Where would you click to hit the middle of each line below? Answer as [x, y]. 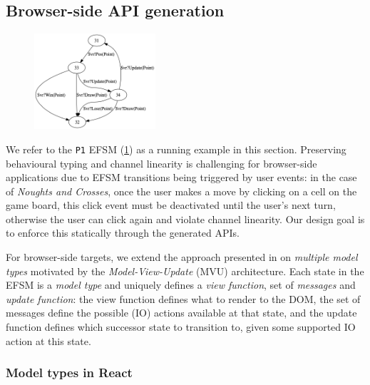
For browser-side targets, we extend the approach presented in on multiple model [182, 257]
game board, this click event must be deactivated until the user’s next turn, [171, 205]
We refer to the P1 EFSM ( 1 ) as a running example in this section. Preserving [176, 149]
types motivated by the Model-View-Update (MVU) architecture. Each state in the [185, 271]
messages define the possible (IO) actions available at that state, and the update [181, 313]
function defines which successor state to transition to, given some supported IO [181, 327]
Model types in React [69, 373]
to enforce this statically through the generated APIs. [123, 233]
